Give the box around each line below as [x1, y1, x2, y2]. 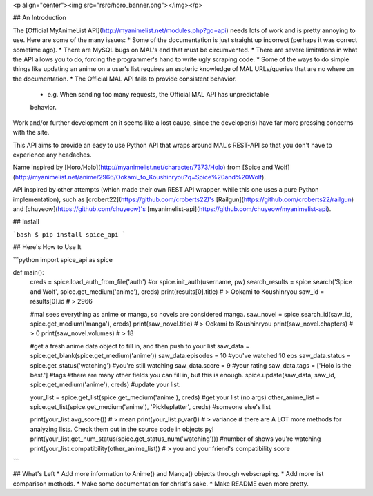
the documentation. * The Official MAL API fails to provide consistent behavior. [12, 75, 237, 83]
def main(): [12, 268, 44, 276]
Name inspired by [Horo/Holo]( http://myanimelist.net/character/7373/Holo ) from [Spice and [12, 163, 273, 172]
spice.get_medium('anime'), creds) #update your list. [30, 380, 181, 389]
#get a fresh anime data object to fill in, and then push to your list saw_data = [30, 341, 250, 350]
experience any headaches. [12, 150, 93, 159]
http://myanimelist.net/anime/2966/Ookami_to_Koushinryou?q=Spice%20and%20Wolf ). [15, 172, 266, 181]
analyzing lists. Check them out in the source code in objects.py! [30, 425, 214, 433]
